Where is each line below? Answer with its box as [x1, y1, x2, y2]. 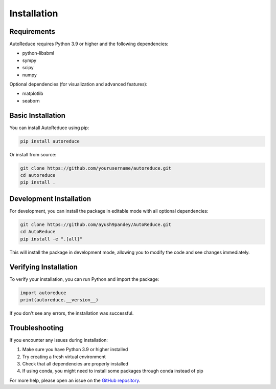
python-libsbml [22, 50, 55, 56]
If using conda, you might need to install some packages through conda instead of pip [22, 368, 204, 374]
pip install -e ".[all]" [20, 236, 83, 242]
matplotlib [22, 90, 43, 97]
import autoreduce [20, 290, 66, 296]
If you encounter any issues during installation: [9, 337, 108, 343]
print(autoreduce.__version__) [20, 297, 99, 302]
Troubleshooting [9, 323, 64, 332]
